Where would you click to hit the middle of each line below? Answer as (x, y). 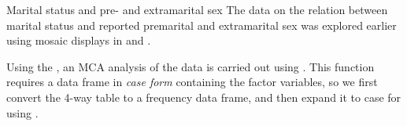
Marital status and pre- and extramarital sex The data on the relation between (197, 9)
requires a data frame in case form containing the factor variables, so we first (192, 82)
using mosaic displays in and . (79, 40)
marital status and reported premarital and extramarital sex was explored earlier (202, 25)
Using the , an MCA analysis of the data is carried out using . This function (191, 66)
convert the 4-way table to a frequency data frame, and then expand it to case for (204, 97)
